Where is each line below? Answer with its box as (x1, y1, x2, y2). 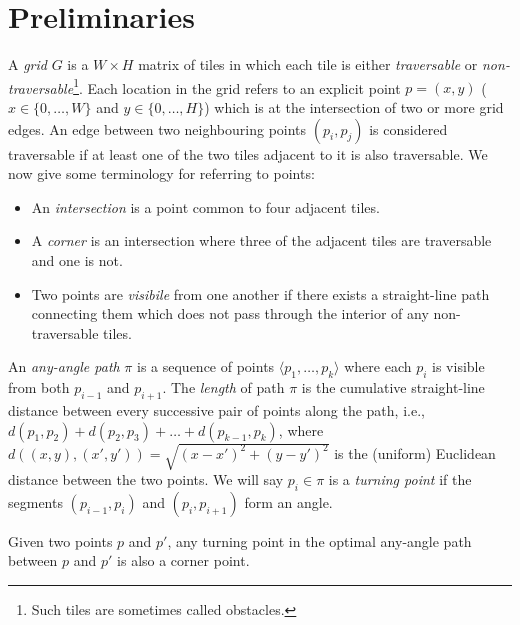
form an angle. (244, 491, 333, 512)
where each (344, 356, 412, 377)
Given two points (8, 530, 113, 551)
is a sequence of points (137, 356, 275, 377)
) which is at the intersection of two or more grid (204, 96, 504, 117)
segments (8, 491, 63, 512)
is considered (369, 118, 448, 139)
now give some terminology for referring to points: (8, 163, 315, 184)
